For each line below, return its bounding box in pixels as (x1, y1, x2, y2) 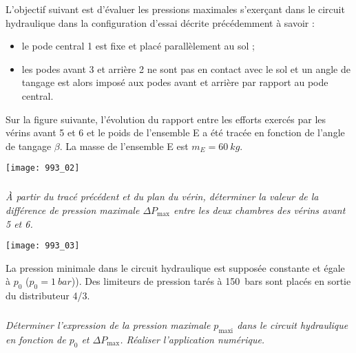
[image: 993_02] (6, 163, 80, 173)
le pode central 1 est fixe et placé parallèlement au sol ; (21, 39, 255, 53)
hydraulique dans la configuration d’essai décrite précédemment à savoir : (6, 15, 315, 30)
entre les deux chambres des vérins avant (174, 202, 346, 217)
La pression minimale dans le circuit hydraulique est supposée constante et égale (6, 260, 345, 275)
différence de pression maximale (6, 202, 140, 217)
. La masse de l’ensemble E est (59, 138, 189, 153)
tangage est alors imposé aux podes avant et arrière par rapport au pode (21, 75, 328, 89)
